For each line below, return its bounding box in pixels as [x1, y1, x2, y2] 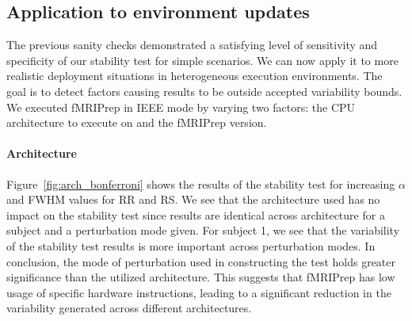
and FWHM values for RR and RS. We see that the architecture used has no [6, 191, 380, 208]
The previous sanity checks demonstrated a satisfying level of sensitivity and [6, 36, 378, 53]
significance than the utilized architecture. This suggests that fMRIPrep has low [6, 269, 395, 285]
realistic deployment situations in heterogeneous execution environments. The [6, 67, 383, 84]
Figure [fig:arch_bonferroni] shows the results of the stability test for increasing [6, 175, 395, 192]
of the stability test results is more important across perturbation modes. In [6, 237, 376, 254]
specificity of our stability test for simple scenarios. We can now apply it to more [6, 52, 399, 68]
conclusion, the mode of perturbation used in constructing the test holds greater [6, 253, 395, 269]
